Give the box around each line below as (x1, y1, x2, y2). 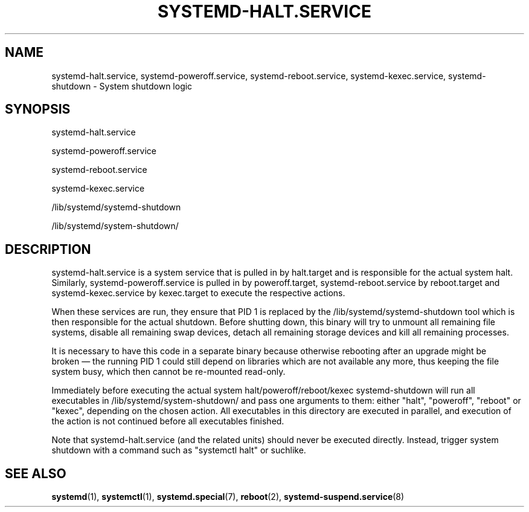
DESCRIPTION (5, 241, 91, 257)
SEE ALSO (5, 465, 66, 481)
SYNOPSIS (5, 102, 71, 117)
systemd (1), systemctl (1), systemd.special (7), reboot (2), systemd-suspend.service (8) (51, 491, 405, 502)
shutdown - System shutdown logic (51, 80, 193, 91)
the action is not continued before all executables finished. (51, 416, 284, 427)
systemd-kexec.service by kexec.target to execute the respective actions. (51, 288, 345, 299)
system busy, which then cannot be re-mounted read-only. (51, 366, 286, 377)
